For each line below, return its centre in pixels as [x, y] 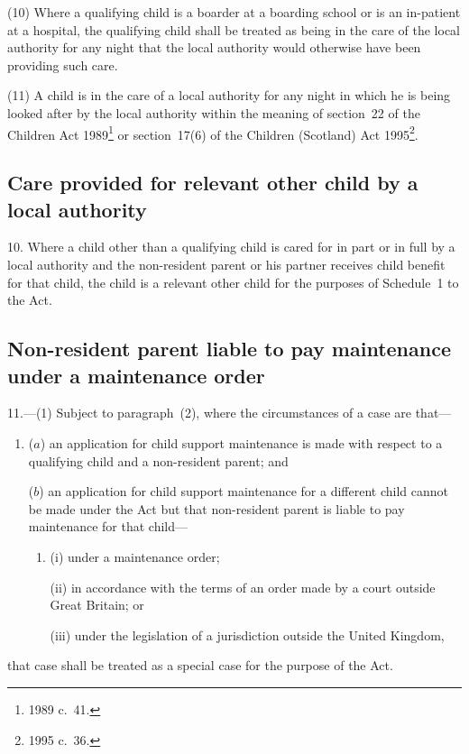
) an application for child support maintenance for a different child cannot [244, 491]
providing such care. [63, 64]
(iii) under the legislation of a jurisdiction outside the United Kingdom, [247, 634]
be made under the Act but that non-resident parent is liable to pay [216, 508]
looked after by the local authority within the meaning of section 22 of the [214, 112]
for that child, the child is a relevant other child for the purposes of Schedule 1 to [233, 282]
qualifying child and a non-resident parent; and [158, 460]
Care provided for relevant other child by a [213, 183]
